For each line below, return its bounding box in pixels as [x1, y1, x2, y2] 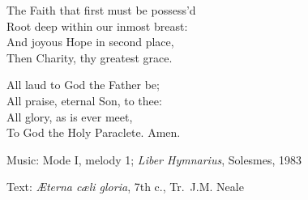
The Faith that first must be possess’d [6, 2, 196, 18]
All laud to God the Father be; [6, 76, 160, 93]
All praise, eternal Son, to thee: [6, 91, 162, 109]
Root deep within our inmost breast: [6, 17, 188, 34]
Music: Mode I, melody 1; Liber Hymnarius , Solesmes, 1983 [6, 151, 302, 168]
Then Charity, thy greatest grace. [6, 49, 173, 66]
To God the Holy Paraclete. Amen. [6, 124, 181, 141]
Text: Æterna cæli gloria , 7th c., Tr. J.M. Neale [6, 178, 244, 195]
